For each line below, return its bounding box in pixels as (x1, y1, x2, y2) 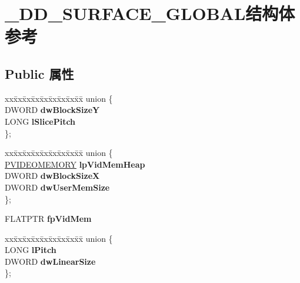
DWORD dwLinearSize (5, 255, 96, 267)
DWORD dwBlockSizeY (5, 104, 100, 116)
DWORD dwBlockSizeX (5, 169, 100, 182)
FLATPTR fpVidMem (5, 212, 92, 225)
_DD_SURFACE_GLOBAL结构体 (5, 1, 295, 25)
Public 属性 (5, 64, 74, 82)
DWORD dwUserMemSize (5, 181, 110, 193)
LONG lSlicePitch (5, 115, 76, 127)
